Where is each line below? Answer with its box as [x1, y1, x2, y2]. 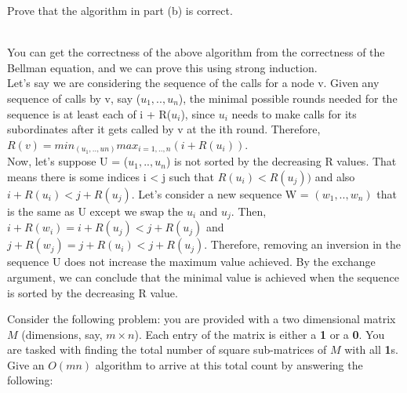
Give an [7, 356, 45, 373]
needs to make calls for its [231, 105, 357, 122]
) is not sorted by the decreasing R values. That [165, 153, 397, 169]
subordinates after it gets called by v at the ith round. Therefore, [7, 121, 321, 137]
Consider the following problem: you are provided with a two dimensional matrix [7, 311, 396, 327]
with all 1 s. [344, 341, 398, 358]
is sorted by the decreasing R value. [7, 284, 178, 300]
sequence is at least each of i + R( [7, 105, 172, 122]
